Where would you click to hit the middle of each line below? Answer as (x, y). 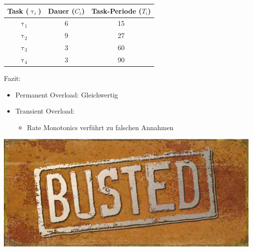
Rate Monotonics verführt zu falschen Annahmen (100, 127)
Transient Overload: (45, 111)
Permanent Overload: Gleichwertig (67, 94)
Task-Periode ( (117, 10)
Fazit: (12, 78)
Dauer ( (61, 10)
